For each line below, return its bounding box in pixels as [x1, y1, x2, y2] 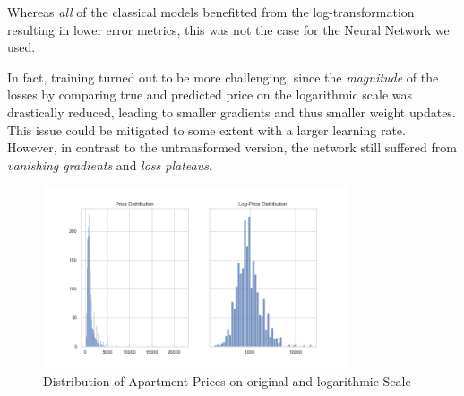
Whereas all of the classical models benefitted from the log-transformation [7, 3, 415, 21]
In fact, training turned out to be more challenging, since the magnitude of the [7, 67, 439, 86]
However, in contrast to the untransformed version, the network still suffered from [7, 138, 457, 157]
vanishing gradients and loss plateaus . [7, 155, 212, 174]
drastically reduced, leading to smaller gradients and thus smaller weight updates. [7, 102, 456, 121]
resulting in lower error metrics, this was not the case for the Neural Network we [7, 20, 450, 39]
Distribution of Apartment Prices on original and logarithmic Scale [43, 372, 411, 391]
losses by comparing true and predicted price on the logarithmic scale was [7, 85, 413, 104]
